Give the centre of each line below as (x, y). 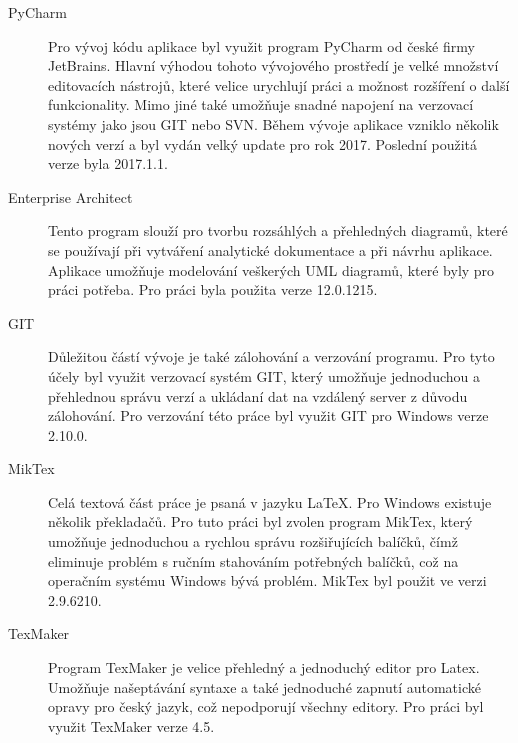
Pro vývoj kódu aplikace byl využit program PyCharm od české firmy (261, 45)
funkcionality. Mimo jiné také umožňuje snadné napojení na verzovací (261, 104)
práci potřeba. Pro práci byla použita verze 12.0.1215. (213, 289)
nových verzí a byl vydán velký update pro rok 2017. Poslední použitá (262, 143)
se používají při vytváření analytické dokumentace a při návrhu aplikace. (270, 249)
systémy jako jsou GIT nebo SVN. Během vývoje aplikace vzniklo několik (273, 123)
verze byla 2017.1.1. (108, 163)
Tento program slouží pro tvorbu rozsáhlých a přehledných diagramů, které (278, 230)
